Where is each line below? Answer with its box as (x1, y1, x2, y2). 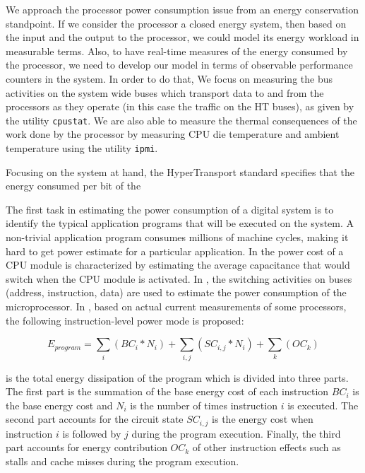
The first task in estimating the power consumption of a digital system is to (6, 202, 334, 216)
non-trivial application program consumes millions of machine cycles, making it (6, 230, 349, 245)
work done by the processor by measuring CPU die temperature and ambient (6, 127, 340, 141)
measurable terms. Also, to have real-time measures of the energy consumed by (6, 43, 348, 58)
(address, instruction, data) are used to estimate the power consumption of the (6, 285, 347, 300)
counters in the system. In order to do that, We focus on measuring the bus (6, 71, 333, 86)
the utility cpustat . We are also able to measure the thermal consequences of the (6, 112, 357, 127)
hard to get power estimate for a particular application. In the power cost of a (6, 243, 344, 258)
